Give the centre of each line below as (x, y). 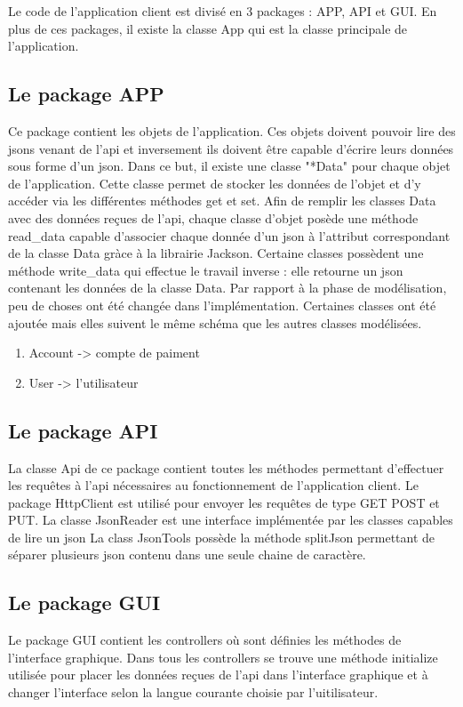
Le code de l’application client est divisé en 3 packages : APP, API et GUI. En (223, 11)
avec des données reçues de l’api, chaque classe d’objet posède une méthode (213, 217)
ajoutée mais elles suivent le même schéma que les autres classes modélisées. (215, 322)
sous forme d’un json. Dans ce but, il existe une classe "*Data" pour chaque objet (229, 166)
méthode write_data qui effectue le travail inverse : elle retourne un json (206, 270)
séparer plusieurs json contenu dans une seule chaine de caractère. (187, 554)
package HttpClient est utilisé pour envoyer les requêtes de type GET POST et (224, 502)
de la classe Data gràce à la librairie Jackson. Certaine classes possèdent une (216, 253)
